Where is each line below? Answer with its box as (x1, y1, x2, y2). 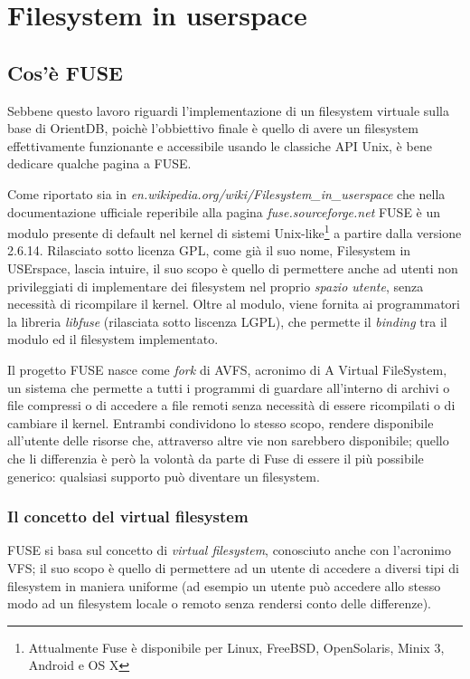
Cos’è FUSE (7, 58, 123, 86)
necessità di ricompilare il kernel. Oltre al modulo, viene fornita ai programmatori (7, 294, 460, 313)
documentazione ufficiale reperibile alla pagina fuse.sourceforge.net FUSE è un (7, 202, 441, 221)
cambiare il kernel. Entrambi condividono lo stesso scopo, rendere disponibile (7, 413, 434, 432)
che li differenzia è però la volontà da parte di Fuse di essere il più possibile (7, 448, 424, 467)
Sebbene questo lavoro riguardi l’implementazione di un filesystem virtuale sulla (7, 100, 449, 120)
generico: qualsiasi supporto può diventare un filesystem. (7, 466, 320, 485)
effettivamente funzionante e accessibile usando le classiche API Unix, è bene (7, 136, 432, 155)
